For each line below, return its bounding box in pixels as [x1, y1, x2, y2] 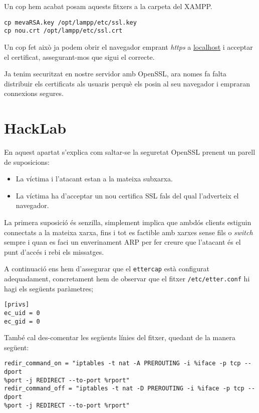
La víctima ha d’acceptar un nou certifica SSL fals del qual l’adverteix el [16, 190, 239, 200]
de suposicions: [4, 156, 50, 167]
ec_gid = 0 [4, 318, 40, 325]
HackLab [4, 118, 67, 138]
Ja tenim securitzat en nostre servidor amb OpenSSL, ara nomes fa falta [4, 68, 226, 79]
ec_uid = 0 [4, 309, 40, 317]
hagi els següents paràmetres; [4, 283, 94, 293]
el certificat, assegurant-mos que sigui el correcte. [4, 51, 155, 62]
